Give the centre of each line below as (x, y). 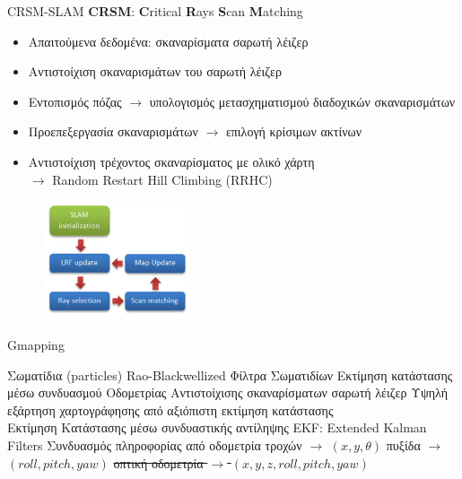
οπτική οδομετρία (158, 462)
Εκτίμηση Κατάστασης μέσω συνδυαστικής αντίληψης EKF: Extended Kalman (217, 427)
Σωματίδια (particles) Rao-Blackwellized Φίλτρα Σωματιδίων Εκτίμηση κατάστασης (230, 374)
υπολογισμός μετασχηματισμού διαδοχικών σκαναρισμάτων (302, 101)
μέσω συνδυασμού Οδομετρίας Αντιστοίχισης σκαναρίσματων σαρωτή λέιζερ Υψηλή (228, 392)
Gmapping (36, 345)
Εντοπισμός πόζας (75, 101)
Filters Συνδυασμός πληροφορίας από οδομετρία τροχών (155, 445)
